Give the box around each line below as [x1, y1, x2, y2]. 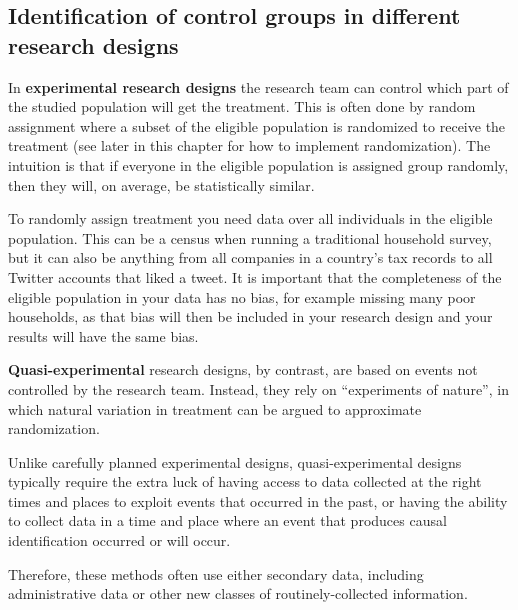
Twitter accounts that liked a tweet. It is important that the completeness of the [8, 266, 502, 287]
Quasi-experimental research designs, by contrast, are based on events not [8, 359, 478, 380]
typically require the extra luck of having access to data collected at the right [8, 471, 482, 492]
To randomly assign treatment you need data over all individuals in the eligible [8, 208, 493, 229]
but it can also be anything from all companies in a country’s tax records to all [8, 247, 493, 268]
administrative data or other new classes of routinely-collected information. [8, 583, 468, 604]
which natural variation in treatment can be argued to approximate [8, 398, 422, 419]
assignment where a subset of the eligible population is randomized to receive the [8, 115, 506, 136]
